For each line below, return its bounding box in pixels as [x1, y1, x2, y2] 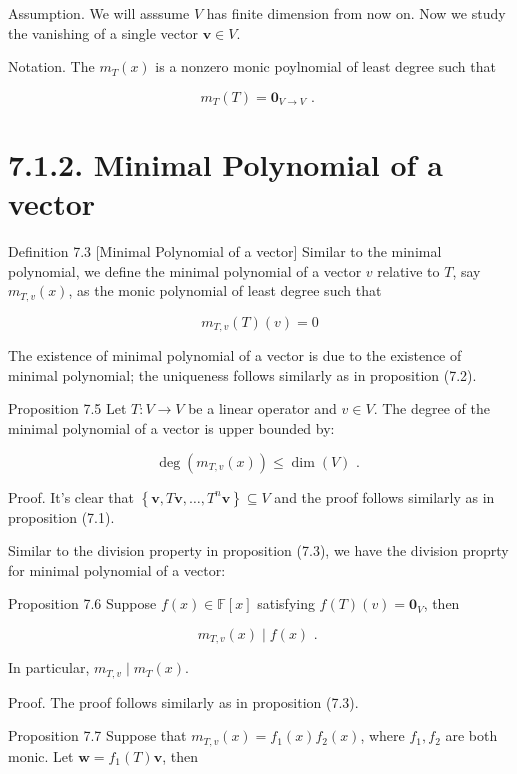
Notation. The [8, 56, 95, 77]
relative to [377, 260, 440, 281]
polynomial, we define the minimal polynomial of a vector [8, 260, 362, 281]
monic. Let [8, 745, 74, 766]
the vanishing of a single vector [8, 22, 198, 43]
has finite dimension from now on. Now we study [206, 3, 506, 23]
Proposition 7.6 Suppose [8, 593, 157, 614]
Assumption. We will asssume [8, 3, 190, 23]
